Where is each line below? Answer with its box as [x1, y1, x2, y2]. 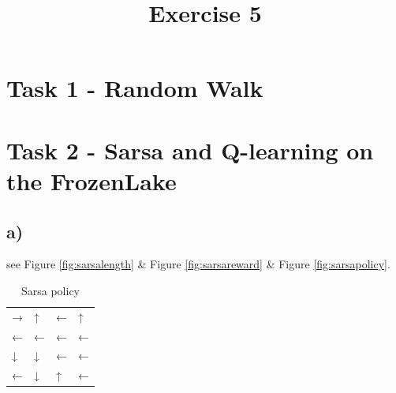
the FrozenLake [6, 164, 177, 196]
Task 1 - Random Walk [6, 72, 263, 104]
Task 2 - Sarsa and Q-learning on [6, 133, 374, 166]
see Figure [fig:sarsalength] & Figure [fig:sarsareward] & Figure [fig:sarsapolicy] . [6, 256, 390, 272]
